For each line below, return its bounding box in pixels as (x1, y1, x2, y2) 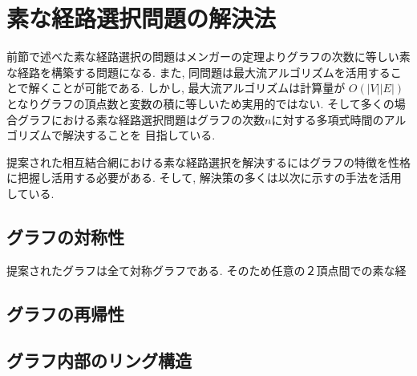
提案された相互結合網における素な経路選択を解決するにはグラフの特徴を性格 (6, 153, 411, 170)
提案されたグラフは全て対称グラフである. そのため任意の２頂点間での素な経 (6, 261, 407, 278)
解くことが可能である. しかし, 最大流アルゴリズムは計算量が (28, 79, 346, 96)
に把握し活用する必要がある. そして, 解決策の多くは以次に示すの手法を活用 (6, 169, 402, 186)
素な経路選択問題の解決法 (6, 2, 277, 34)
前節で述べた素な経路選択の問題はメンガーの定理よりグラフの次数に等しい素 (6, 48, 411, 65)
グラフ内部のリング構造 (6, 348, 192, 373)
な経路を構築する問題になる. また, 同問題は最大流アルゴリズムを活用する (6, 63, 391, 80)
